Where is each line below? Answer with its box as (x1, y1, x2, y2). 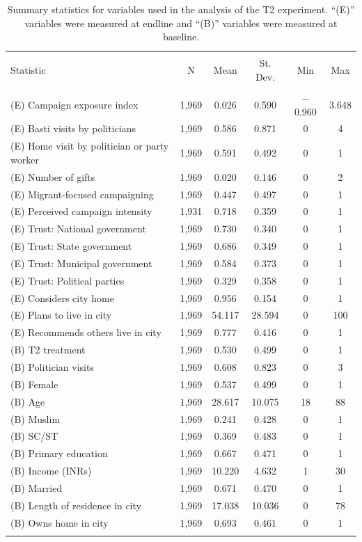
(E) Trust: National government (10, 221, 146, 236)
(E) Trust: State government (10, 239, 132, 253)
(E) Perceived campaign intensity (10, 204, 152, 218)
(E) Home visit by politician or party (10, 138, 169, 153)
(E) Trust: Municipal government (10, 255, 152, 270)
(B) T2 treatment (10, 342, 86, 357)
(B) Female (10, 376, 58, 391)
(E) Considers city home (10, 290, 114, 305)
